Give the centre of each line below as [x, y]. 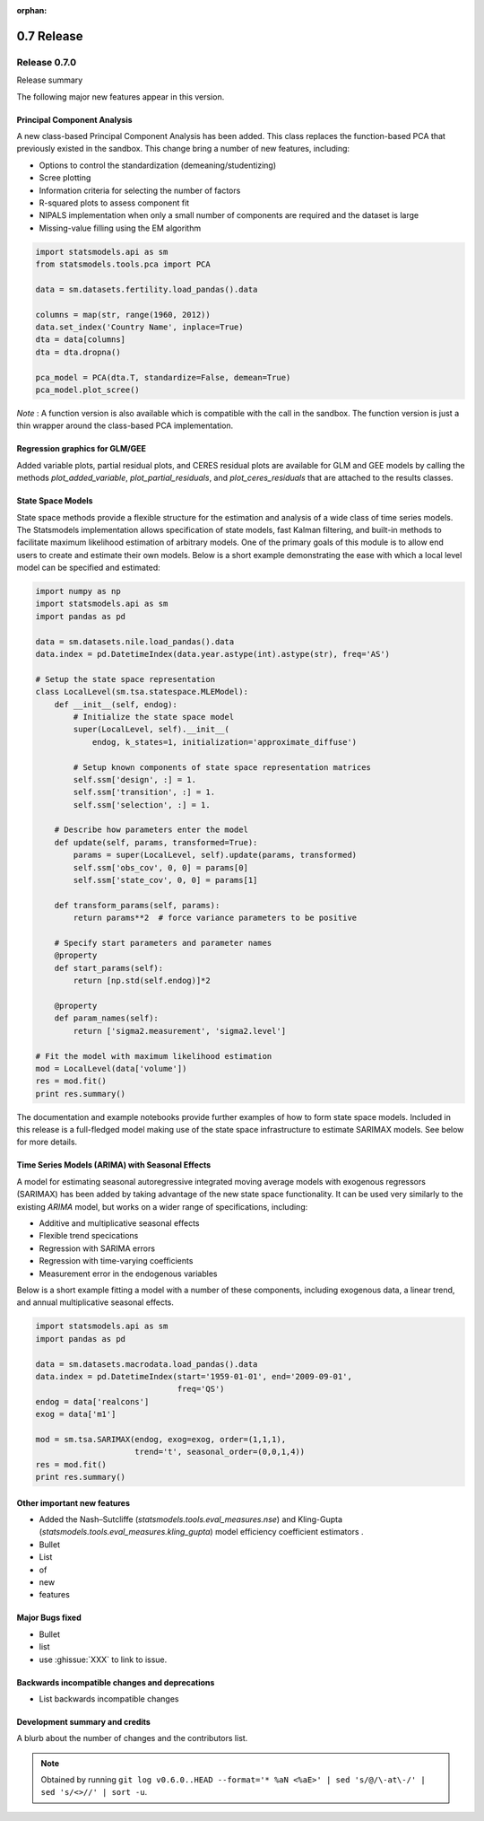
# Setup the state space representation [125, 679]
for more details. [47, 1142]
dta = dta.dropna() [78, 352]
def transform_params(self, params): [137, 905]
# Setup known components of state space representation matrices [222, 767]
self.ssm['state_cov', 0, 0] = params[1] [165, 880]
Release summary [50, 80]
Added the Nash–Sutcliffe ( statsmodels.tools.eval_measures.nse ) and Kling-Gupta [191, 1519]
